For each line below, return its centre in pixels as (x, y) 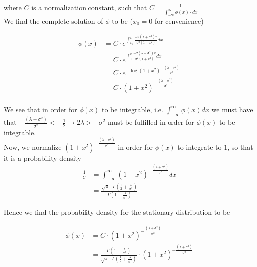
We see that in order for (41, 110)
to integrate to (200, 146)
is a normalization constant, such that (89, 7)
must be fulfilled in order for (151, 122)
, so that (240, 146)
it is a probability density (43, 157)
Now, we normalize (33, 146)
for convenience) (179, 21)
